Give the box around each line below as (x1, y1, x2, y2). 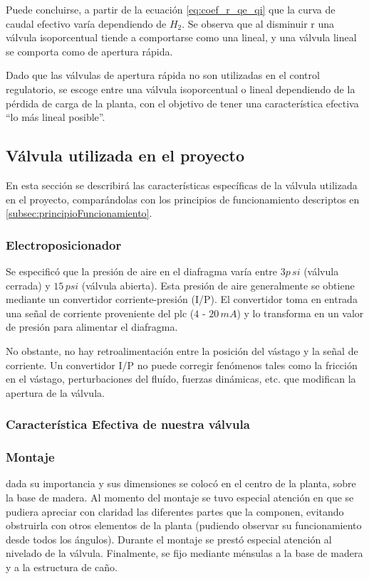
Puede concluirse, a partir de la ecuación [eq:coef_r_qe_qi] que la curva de (6, 2, 336, 16)
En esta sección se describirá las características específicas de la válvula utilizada (6, 177, 358, 192)
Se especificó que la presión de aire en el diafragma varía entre (6, 263, 278, 278)
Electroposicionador (6, 235, 122, 253)
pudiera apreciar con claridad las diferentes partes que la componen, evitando (6, 504, 344, 519)
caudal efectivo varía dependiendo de (6, 16, 167, 31)
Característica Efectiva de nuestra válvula (6, 415, 250, 433)
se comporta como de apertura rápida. (6, 43, 173, 58)
